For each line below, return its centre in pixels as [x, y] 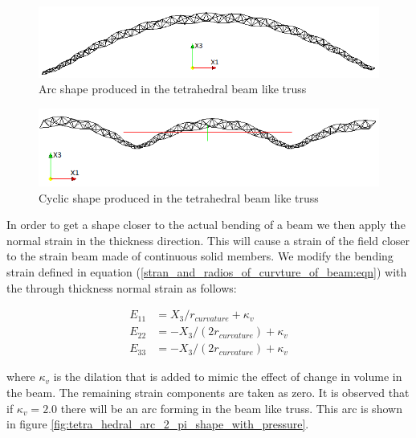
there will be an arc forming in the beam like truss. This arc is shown [231, 408]
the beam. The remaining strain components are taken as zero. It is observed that [208, 392]
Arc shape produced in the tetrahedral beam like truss [173, 89]
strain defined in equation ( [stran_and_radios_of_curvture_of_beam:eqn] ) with [207, 272]
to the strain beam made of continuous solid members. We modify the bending [200, 256]
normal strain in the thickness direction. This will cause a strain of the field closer [208, 240]
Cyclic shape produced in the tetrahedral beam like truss [179, 197]
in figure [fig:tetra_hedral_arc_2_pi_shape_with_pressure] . [158, 424]
